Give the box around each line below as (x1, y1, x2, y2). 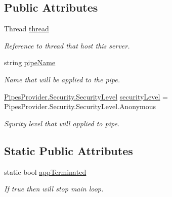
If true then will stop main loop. (4, 183, 104, 194)
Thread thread (4, 23, 49, 34)
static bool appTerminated (4, 166, 87, 177)
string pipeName (4, 57, 56, 68)
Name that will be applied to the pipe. (4, 74, 120, 84)
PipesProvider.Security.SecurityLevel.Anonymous (4, 101, 156, 112)
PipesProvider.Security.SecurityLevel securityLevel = (4, 91, 168, 102)
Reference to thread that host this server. (4, 40, 130, 51)
